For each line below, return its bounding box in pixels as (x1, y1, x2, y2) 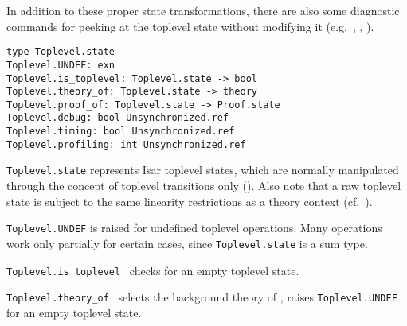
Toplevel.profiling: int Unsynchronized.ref (6, 138, 246, 150)
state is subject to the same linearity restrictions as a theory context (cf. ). (6, 192, 373, 209)
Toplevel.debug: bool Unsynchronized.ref (6, 112, 229, 124)
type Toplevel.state (6, 46, 115, 58)
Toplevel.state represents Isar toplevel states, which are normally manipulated (6, 161, 399, 178)
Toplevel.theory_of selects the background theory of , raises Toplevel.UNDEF (6, 289, 397, 305)
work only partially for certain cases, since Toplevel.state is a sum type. (6, 235, 368, 251)
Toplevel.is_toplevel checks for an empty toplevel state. (6, 262, 299, 278)
